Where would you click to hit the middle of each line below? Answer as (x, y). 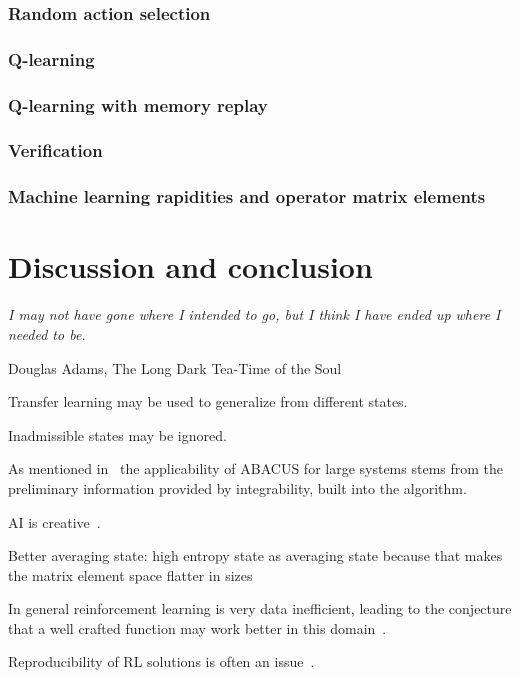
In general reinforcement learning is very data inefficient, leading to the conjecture (260, 608)
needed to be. (47, 333)
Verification (55, 150)
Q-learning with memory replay (138, 104)
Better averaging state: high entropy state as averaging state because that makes (255, 555)
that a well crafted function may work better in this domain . (197, 627)
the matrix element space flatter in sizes (130, 574)
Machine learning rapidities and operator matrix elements (247, 196)
